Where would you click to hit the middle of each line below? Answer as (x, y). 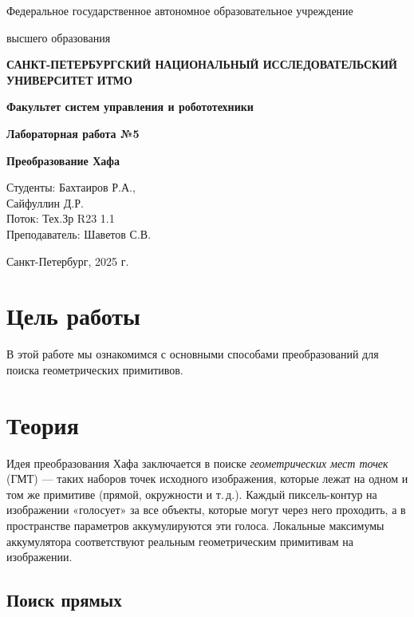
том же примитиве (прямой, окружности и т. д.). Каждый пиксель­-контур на (192, 494)
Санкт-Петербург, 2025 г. (68, 261)
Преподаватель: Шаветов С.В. (79, 233)
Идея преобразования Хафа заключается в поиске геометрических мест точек (197, 463)
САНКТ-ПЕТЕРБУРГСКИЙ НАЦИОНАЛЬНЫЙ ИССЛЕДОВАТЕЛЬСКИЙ (202, 64)
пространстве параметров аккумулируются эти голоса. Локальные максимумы (195, 525)
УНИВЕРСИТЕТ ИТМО (69, 79)
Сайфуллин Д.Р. (45, 202)
